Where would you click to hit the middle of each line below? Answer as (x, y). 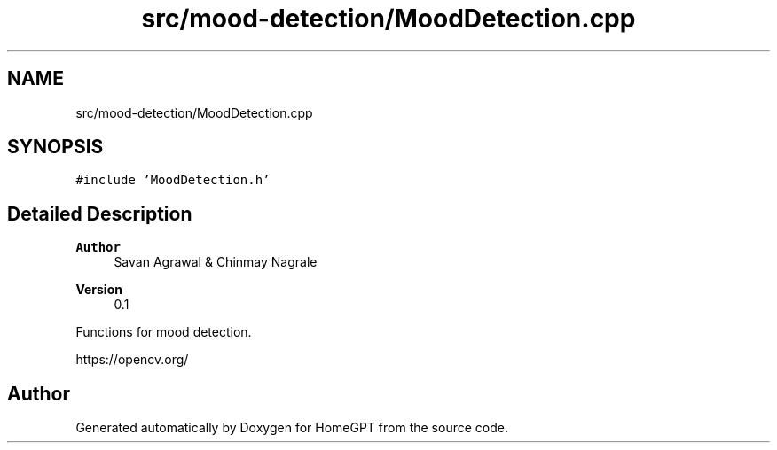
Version (99, 290)
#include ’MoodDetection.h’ (173, 180)
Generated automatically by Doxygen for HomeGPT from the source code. (292, 428)
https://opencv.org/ (132, 360)
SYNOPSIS (55, 147)
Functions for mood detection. (164, 332)
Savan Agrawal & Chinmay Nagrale (216, 262)
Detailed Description (100, 213)
